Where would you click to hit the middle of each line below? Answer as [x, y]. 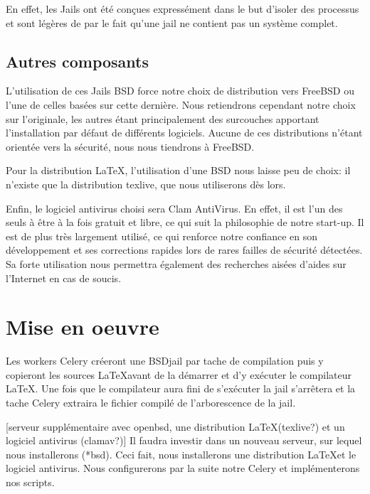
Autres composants [78, 61]
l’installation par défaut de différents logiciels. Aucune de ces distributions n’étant [184, 133]
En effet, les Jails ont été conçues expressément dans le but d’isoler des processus [183, 9]
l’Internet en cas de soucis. [64, 278]
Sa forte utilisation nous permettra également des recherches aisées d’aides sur [176, 263]
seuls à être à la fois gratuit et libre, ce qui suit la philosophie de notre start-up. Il [185, 222]
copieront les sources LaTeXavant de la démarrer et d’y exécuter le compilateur [179, 374]
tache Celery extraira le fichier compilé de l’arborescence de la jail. [151, 403]
